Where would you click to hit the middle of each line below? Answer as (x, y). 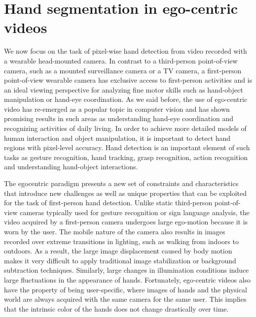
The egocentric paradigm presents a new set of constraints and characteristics (121, 183)
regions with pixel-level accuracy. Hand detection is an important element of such (127, 147)
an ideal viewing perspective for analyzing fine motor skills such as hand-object (124, 89)
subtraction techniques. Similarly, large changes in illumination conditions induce (127, 270)
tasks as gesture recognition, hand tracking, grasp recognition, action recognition (126, 157)
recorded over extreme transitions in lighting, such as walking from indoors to (121, 241)
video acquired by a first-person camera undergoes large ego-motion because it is (126, 222)
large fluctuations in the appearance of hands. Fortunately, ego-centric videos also (128, 279)
